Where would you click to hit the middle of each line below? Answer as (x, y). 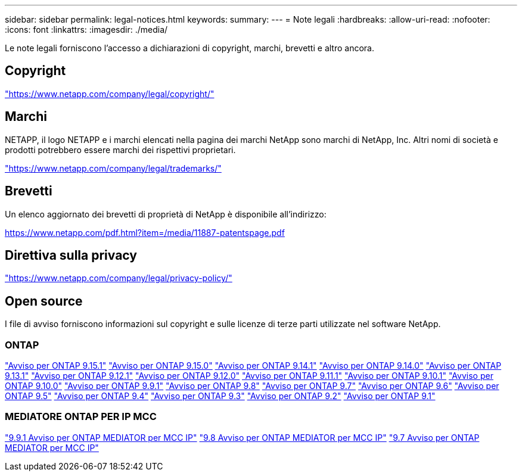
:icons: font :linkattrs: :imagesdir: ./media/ (86, 29)
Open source (44, 301)
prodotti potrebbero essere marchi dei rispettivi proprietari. (120, 150)
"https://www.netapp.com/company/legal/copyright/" (110, 94)
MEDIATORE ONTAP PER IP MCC (81, 417)
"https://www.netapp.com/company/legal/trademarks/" (113, 168)
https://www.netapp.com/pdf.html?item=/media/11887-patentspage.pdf (145, 232)
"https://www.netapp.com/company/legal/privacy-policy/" (119, 278)
